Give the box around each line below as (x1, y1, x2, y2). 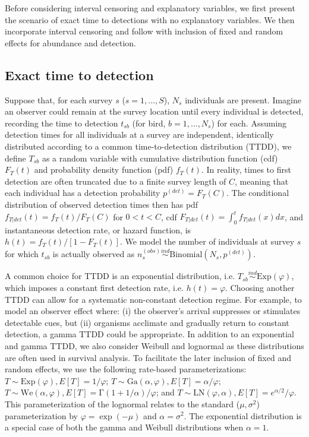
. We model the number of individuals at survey (120, 235, 295, 248)
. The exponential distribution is (184, 409, 302, 422)
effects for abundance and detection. (5, 36, 137, 49)
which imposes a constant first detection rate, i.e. (5, 281, 184, 294)
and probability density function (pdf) (34, 163, 174, 176)
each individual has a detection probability (5, 186, 160, 199)
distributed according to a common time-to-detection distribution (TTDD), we (5, 140, 292, 152)
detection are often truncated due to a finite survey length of (5, 175, 226, 187)
